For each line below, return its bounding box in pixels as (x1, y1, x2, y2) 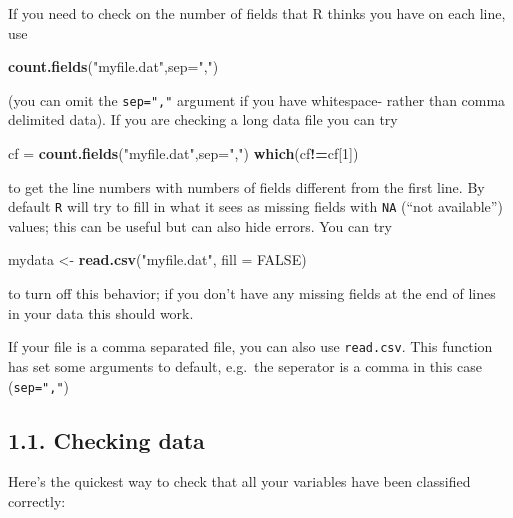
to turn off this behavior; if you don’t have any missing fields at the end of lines (8, 283, 496, 304)
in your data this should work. (8, 302, 194, 323)
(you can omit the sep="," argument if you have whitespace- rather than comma (8, 89, 506, 110)
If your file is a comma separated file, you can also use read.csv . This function (8, 336, 493, 357)
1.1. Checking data (8, 424, 205, 455)
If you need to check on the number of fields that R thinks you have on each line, (8, 3, 506, 23)
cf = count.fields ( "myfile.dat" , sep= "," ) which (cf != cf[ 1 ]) (8, 143, 359, 164)
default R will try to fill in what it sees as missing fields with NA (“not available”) (8, 196, 503, 217)
